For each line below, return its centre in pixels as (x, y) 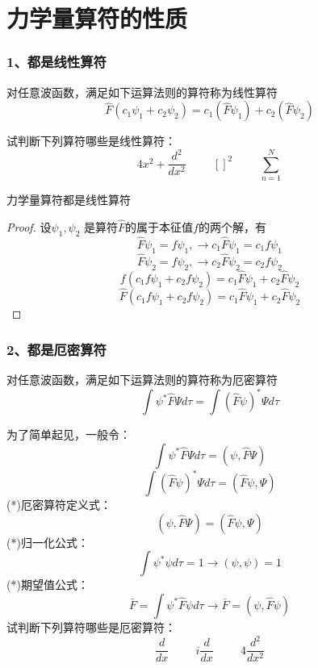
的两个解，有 (232, 226)
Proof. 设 (29, 226)
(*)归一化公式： (48, 542)
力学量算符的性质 (97, 18)
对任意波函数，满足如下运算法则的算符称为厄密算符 (142, 379)
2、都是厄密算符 (56, 349)
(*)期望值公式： (48, 584)
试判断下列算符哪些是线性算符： (91, 141)
